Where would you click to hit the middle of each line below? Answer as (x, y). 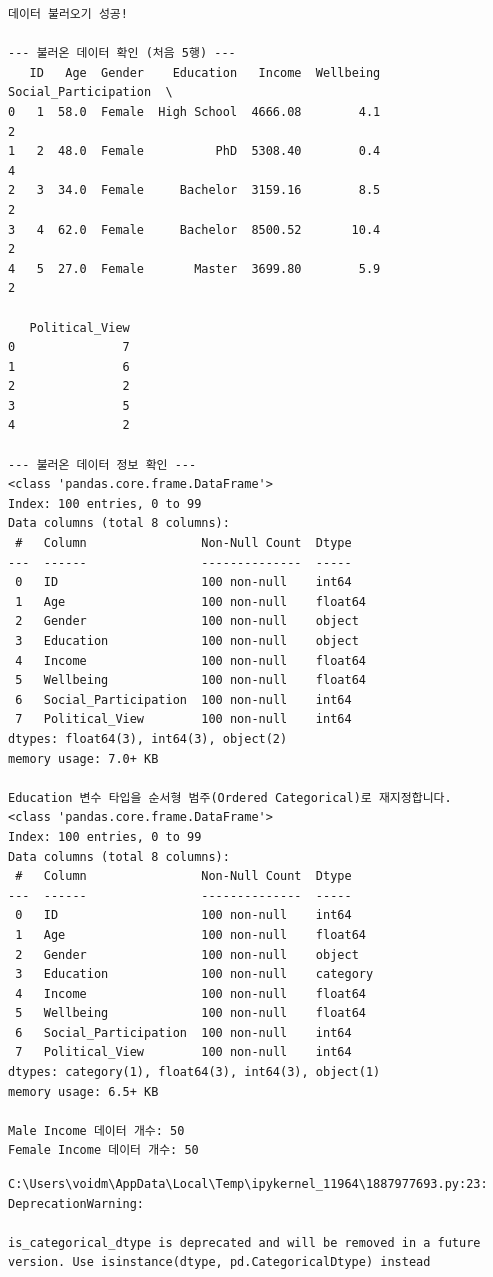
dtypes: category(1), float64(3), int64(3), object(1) (194, 1072)
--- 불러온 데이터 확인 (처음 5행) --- (122, 53)
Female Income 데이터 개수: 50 (103, 1150)
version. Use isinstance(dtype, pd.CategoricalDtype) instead (219, 1262)
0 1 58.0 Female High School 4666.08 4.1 (194, 111)
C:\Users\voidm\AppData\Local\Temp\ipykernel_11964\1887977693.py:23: (248, 1184)
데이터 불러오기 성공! (68, 14)
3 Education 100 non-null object (187, 641)
